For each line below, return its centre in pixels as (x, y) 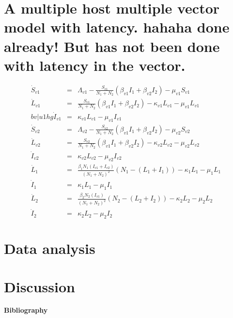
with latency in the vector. (95, 65)
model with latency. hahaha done (117, 27)
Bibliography (26, 310)
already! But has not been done (112, 46)
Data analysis (50, 248)
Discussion (39, 286)
